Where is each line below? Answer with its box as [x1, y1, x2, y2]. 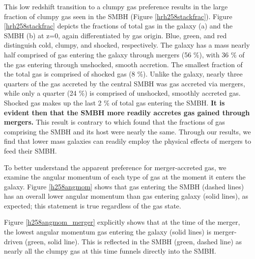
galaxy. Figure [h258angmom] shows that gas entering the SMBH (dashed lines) [4, 181, 244, 191]
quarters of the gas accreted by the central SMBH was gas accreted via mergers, [4, 78, 245, 88]
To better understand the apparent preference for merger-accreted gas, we [4, 162, 227, 172]
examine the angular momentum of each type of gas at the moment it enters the [4, 172, 246, 182]
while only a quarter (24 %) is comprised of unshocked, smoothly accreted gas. [4, 88, 241, 98]
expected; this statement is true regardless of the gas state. [4, 200, 181, 210]
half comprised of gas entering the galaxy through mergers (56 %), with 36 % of [4, 49, 245, 59]
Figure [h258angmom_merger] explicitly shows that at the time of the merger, [4, 217, 240, 227]
